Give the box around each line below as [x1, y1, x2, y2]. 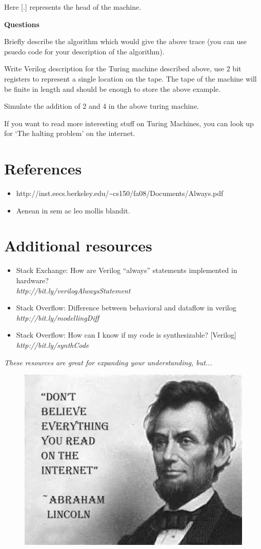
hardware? [16, 274, 49, 285]
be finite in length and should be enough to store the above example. [4, 83, 221, 94]
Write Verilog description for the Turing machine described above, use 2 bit [4, 63, 242, 74]
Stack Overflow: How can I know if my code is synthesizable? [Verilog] [16, 329, 237, 340]
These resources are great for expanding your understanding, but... [4, 357, 212, 367]
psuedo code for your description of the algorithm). [4, 46, 165, 56]
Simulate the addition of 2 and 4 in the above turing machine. [4, 101, 199, 111]
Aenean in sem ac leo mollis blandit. [16, 205, 130, 215]
